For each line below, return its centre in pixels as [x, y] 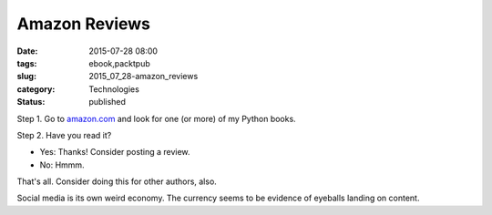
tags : [27, 63]
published [108, 102]
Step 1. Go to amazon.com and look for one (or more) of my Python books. [156, 118]
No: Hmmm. [62, 165]
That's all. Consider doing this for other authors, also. [117, 181]
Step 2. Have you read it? [64, 135]
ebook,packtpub [119, 63]
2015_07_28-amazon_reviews [143, 77]
